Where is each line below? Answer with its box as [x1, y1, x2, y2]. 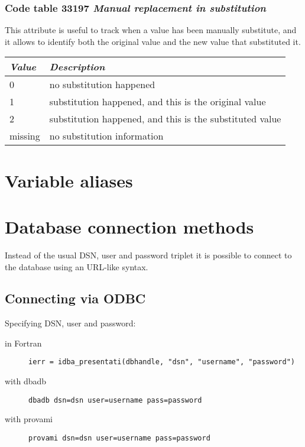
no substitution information [49, 129, 164, 143]
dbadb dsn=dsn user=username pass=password [28, 396, 202, 404]
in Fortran [5, 336, 42, 349]
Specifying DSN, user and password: [5, 317, 136, 329]
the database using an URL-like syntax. [5, 260, 148, 273]
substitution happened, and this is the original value [49, 95, 266, 109]
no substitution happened [49, 77, 155, 92]
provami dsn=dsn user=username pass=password [28, 433, 210, 442]
